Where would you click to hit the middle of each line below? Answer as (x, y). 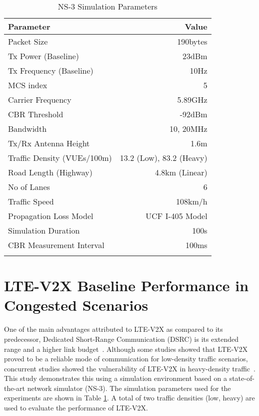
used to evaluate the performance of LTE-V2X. (76, 408)
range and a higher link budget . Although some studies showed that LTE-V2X (126, 349)
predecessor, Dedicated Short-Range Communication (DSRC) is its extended (121, 339)
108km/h (191, 201)
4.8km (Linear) (181, 172)
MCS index (28, 85)
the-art (15, 388)
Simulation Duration (44, 230)
